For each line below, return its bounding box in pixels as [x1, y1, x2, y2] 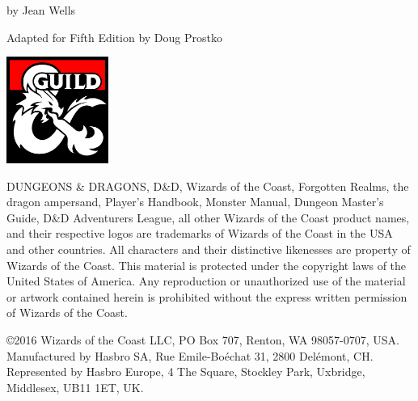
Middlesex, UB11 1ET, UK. [6, 378, 144, 395]
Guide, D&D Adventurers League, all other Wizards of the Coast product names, [6, 209, 410, 226]
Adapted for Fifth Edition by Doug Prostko [6, 28, 222, 45]
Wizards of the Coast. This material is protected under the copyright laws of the [6, 256, 407, 273]
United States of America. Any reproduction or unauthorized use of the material [6, 272, 406, 289]
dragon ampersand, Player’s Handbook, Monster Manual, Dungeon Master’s [6, 193, 384, 210]
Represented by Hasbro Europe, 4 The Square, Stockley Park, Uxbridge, [6, 363, 365, 380]
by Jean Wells [6, 2, 76, 18]
